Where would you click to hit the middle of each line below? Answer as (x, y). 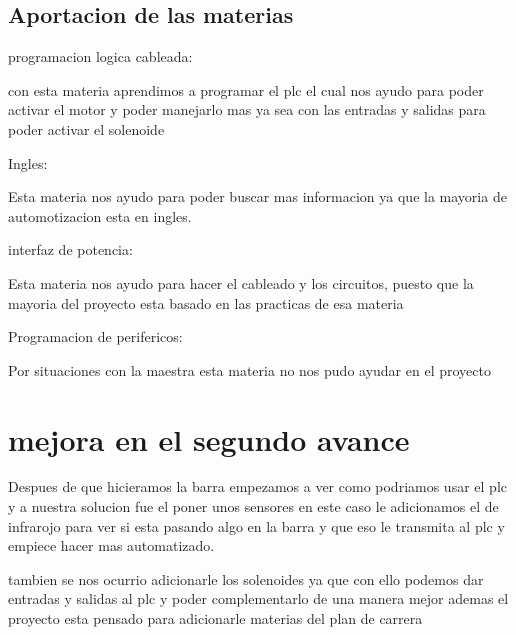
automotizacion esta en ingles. (100, 215)
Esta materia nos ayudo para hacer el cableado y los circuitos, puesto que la (241, 282)
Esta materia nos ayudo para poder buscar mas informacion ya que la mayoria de (257, 196)
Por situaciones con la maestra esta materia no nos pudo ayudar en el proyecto (249, 369)
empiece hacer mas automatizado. (111, 545)
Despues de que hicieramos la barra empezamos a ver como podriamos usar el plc (257, 486)
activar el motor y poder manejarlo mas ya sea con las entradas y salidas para (247, 109)
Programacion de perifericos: (95, 336)
